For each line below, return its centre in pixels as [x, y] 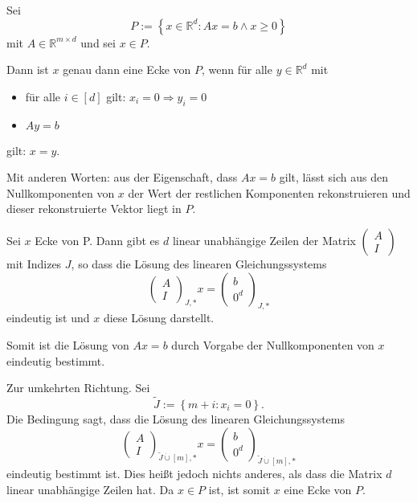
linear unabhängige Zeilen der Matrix [264, 240]
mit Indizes [34, 263]
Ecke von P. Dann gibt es [97, 240]
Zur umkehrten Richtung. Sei [78, 388]
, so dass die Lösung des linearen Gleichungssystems [199, 263]
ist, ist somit [239, 489]
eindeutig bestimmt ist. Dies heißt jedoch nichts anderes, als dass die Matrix [194, 474]
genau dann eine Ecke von [127, 70]
